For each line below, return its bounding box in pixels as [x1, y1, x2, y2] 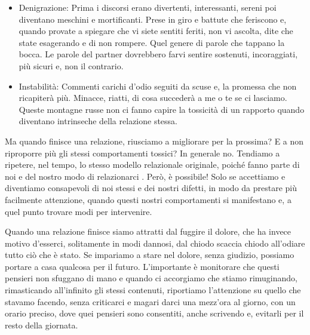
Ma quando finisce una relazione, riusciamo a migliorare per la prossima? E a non [5, 134, 304, 147]
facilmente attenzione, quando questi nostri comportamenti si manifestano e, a [5, 193, 291, 205]
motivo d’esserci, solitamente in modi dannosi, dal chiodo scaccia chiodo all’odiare [5, 236, 305, 249]
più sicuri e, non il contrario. [19, 59, 124, 72]
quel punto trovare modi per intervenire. [5, 205, 152, 217]
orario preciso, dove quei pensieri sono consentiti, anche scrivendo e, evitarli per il [5, 307, 304, 319]
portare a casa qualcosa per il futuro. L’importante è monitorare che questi [5, 260, 280, 272]
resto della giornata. [5, 318, 78, 331]
